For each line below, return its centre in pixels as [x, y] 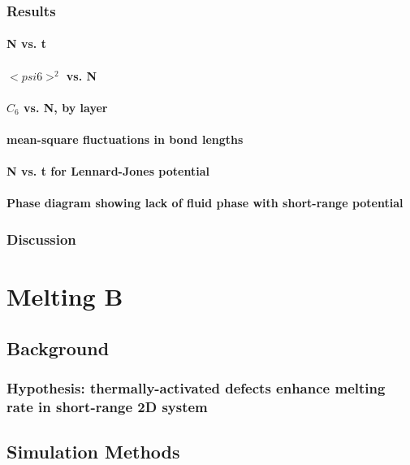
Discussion [41, 239]
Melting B [65, 296]
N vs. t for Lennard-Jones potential [108, 171]
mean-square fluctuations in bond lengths [125, 139]
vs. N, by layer [66, 107]
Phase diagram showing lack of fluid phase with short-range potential [205, 203]
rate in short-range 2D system [107, 406]
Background [58, 348]
